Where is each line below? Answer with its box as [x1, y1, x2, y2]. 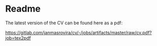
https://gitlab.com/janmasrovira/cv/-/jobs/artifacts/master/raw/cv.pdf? [5, 29, 152, 35]
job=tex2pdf [5, 35, 31, 41]
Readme [5, 3, 41, 15]
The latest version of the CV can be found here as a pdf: [5, 20, 123, 26]
